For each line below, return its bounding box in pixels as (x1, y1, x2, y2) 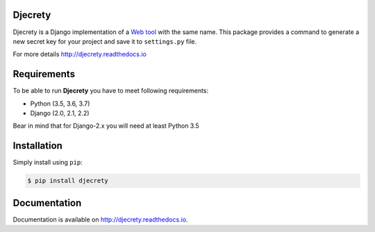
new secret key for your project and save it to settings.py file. (12, 37, 197, 45)
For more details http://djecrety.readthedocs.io (12, 50, 147, 58)
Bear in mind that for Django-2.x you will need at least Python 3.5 (12, 122, 199, 130)
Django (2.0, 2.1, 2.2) (30, 108, 90, 117)
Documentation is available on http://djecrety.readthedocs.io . (12, 215, 188, 224)
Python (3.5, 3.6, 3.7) (30, 99, 90, 108)
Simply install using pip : (12, 158, 83, 167)
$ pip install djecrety (27, 177, 109, 185)
